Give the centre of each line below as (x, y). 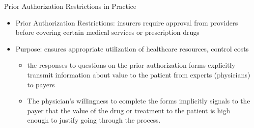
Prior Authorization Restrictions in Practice (70, 6)
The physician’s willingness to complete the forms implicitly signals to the (139, 101)
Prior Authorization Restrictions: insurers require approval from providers (127, 22)
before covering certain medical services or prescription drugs (107, 32)
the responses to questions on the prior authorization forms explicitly (131, 65)
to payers (41, 84)
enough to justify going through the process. (94, 120)
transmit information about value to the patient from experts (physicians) (139, 74)
